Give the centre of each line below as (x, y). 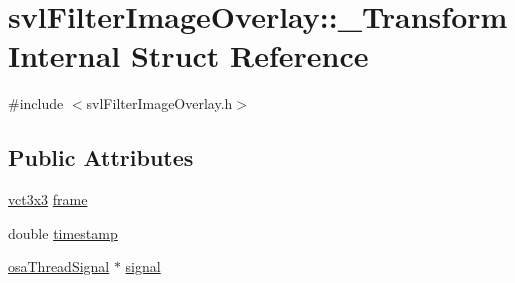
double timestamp (63, 232)
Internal (64, 55)
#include (36, 103)
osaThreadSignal (59, 266)
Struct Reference (249, 55)
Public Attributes (101, 157)
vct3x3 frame (48, 199)
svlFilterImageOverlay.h (159, 103)
